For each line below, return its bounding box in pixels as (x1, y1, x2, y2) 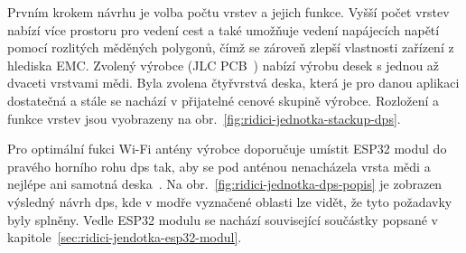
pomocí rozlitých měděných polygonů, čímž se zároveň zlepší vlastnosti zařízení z (7, 38, 454, 57)
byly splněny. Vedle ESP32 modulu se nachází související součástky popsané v (7, 210, 438, 229)
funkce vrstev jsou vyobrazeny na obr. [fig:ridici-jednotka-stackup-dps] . (7, 108, 401, 127)
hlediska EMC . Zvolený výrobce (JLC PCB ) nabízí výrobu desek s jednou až (7, 55, 440, 74)
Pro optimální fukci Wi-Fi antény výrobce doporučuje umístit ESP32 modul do (7, 139, 447, 158)
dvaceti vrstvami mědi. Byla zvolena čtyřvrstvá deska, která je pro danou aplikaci (7, 73, 460, 92)
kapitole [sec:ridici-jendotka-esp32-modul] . (7, 228, 242, 247)
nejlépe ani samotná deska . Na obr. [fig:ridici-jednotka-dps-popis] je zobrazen (7, 174, 443, 193)
